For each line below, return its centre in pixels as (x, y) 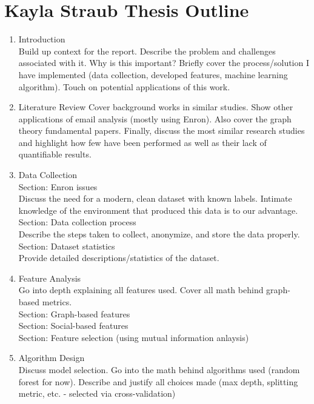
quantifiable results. (55, 154)
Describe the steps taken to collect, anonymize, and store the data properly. (159, 234)
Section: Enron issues (58, 186)
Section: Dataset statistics (67, 246)
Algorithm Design (52, 358)
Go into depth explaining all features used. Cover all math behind (141, 290)
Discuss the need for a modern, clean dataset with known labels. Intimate (155, 198)
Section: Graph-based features (74, 313)
